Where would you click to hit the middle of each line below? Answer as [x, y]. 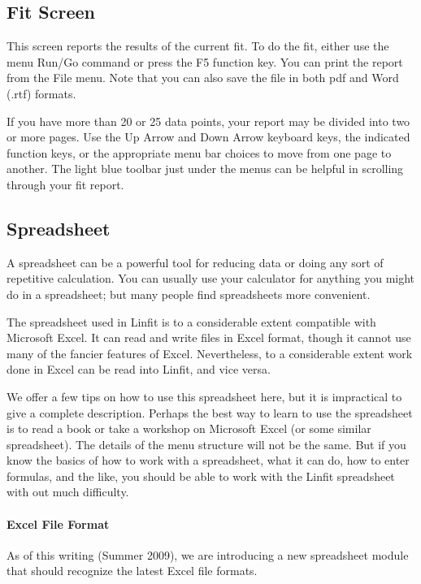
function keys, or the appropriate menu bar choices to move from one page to [199, 152]
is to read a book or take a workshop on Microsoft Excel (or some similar [189, 428]
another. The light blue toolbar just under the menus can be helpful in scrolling [205, 169]
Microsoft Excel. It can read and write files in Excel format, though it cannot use [209, 337]
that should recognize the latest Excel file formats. [132, 571]
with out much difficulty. [68, 492]
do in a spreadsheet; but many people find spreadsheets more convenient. [189, 294]
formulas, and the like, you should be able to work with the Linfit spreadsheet [201, 476]
